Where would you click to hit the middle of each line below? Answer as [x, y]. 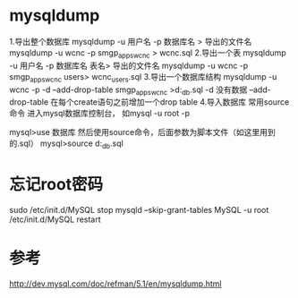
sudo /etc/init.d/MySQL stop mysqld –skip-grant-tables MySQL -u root [139, 210]
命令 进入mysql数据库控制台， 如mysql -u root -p [100, 114]
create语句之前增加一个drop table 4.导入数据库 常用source [182, 102]
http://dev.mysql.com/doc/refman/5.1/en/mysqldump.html [115, 284]
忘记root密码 [56, 185]
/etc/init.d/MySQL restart [55, 219]
